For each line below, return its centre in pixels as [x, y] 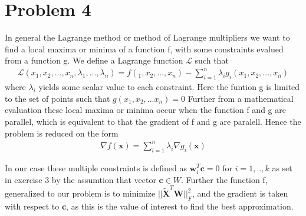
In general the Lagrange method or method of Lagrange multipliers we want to [147, 37]
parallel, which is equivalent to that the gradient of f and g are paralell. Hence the [153, 122]
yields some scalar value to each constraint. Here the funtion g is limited [169, 87]
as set [282, 167]
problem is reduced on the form [62, 133]
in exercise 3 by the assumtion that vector [80, 179]
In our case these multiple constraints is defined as [96, 167]
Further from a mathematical [241, 98]
